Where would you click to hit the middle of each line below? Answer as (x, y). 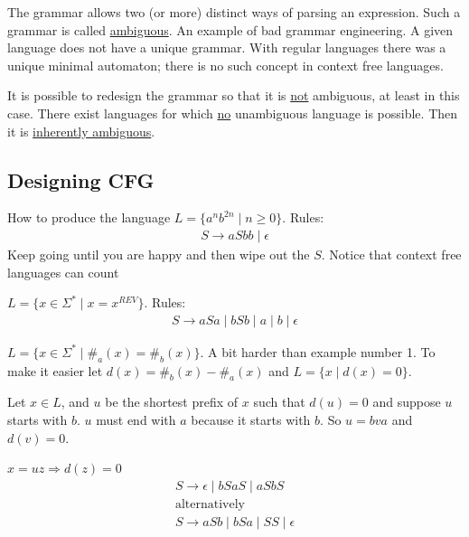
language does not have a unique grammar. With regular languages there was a (227, 47)
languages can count (63, 272)
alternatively (210, 504)
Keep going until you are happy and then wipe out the (159, 254)
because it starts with (251, 419)
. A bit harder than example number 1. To (318, 351)
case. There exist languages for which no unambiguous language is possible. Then (233, 113)
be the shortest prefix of (172, 402)
